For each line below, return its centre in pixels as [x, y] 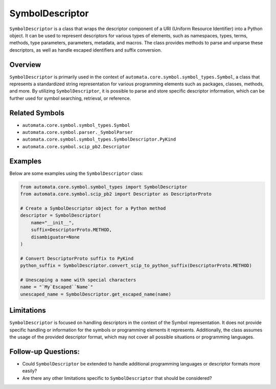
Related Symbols [37, 113]
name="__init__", [53, 223]
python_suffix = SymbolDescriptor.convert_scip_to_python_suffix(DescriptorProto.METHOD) [136, 266]
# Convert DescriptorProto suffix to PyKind [77, 258]
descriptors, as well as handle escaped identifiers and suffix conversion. [86, 50]
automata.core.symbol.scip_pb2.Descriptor [76, 146]
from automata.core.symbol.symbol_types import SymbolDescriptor [104, 187]
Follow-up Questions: [45, 351]
